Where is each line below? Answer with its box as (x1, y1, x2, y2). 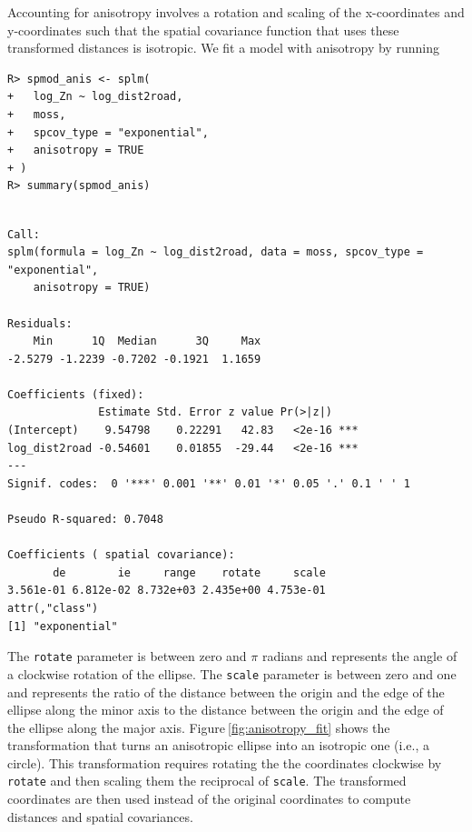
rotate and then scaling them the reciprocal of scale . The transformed (7, 771, 407, 790)
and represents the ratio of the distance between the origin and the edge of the (7, 682, 445, 701)
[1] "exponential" (7, 619, 118, 633)
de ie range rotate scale (53, 566, 326, 579)
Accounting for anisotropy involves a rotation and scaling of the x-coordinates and (7, 3, 465, 21)
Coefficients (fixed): (7, 387, 144, 401)
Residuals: (7, 316, 73, 330)
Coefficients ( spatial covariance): (7, 548, 235, 562)
